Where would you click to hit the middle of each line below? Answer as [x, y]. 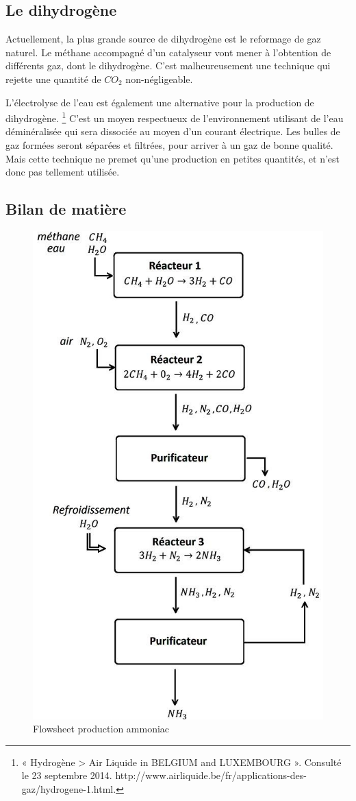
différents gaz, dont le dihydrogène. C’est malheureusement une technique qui [168, 65]
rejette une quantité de [53, 79]
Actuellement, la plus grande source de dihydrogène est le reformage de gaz [163, 39]
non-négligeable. [159, 79]
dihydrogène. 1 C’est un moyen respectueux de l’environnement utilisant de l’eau [175, 117]
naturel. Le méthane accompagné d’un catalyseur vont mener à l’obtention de [168, 52]
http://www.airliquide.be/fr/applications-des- [211, 775]
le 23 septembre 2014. [67, 775]
